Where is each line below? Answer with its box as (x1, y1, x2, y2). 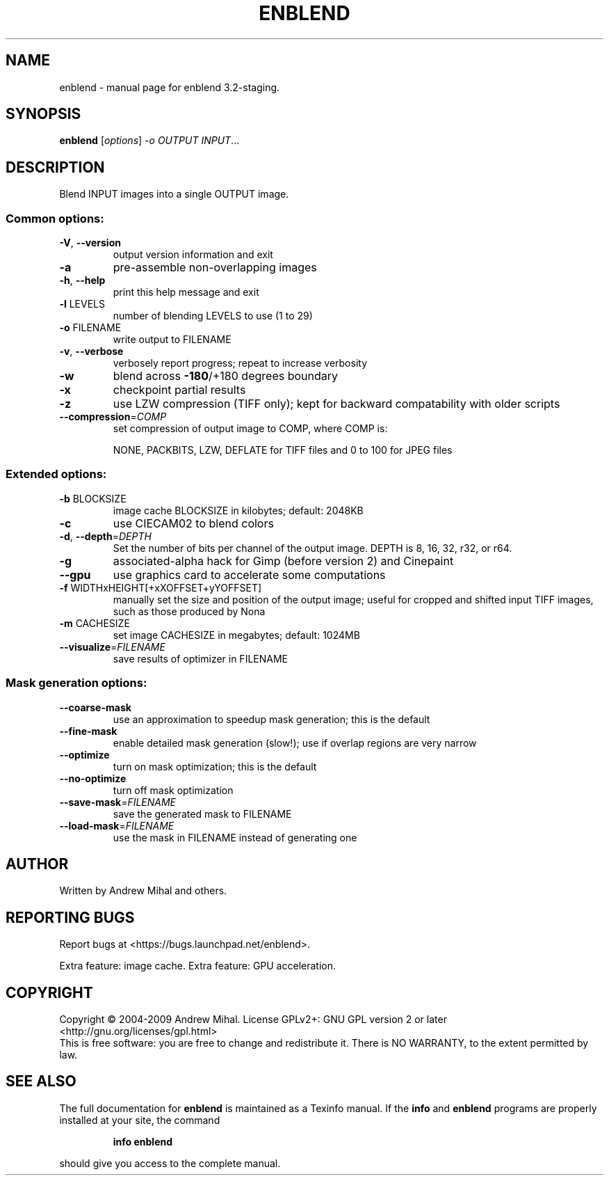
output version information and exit (113, 248, 273, 261)
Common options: (6, 211, 104, 225)
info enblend (113, 1135, 173, 1148)
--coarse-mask (59, 701, 131, 713)
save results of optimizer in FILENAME (113, 652, 288, 665)
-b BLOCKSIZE (59, 492, 127, 505)
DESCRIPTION (6, 158, 105, 176)
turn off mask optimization (113, 784, 234, 796)
